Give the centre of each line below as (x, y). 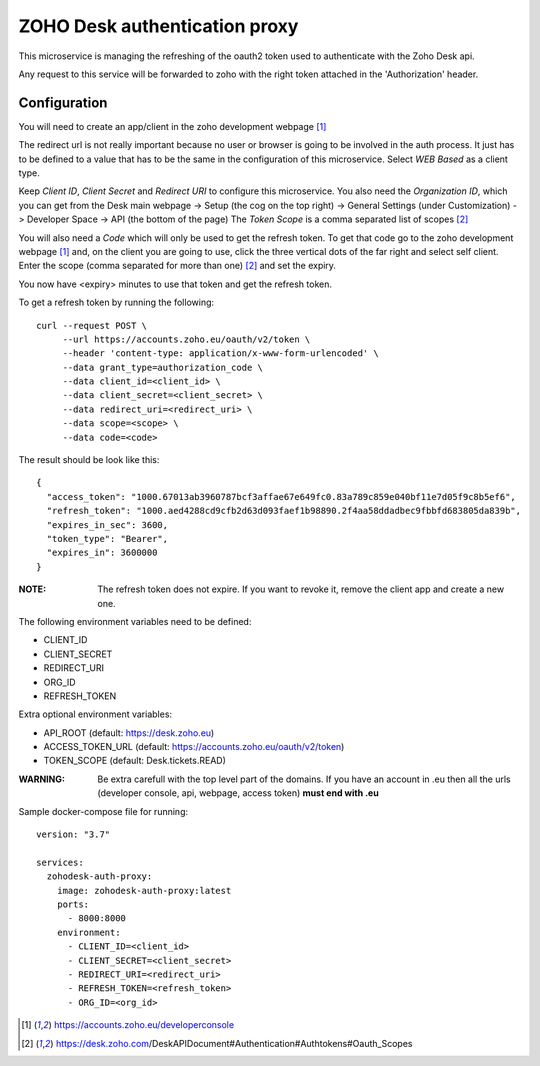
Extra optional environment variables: (95, 714)
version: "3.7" (73, 834)
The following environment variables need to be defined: (135, 621)
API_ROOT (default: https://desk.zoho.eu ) (129, 732)
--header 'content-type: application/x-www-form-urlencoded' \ (220, 353)
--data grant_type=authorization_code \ (163, 367)
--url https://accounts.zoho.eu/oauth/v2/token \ (186, 339)
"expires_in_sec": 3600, (107, 524)
